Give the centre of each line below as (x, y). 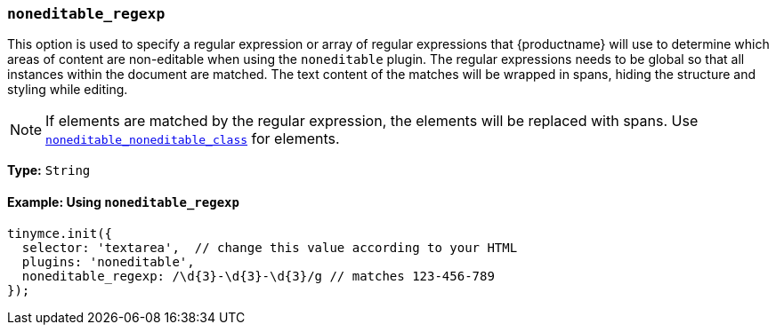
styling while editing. (68, 90)
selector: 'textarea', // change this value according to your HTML (270, 247)
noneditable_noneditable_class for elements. (193, 139)
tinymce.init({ (60, 233)
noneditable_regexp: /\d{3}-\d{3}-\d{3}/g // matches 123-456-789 (258, 276)
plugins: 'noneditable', (108, 261)
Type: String (49, 170)
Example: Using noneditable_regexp (123, 202)
